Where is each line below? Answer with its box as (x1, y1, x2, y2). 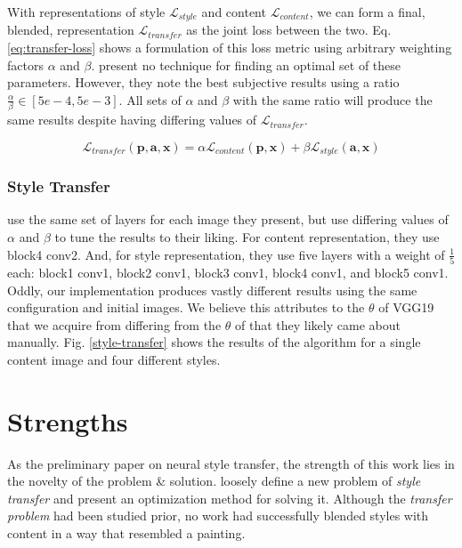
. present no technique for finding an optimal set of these (91, 55, 401, 74)
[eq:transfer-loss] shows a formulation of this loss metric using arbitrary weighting (7, 38, 452, 57)
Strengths (7, 402, 128, 439)
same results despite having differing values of (7, 110, 257, 129)
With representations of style (7, 3, 166, 20)
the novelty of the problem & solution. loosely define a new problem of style (7, 471, 421, 490)
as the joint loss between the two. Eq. (186, 20, 392, 39)
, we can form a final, (309, 3, 426, 20)
